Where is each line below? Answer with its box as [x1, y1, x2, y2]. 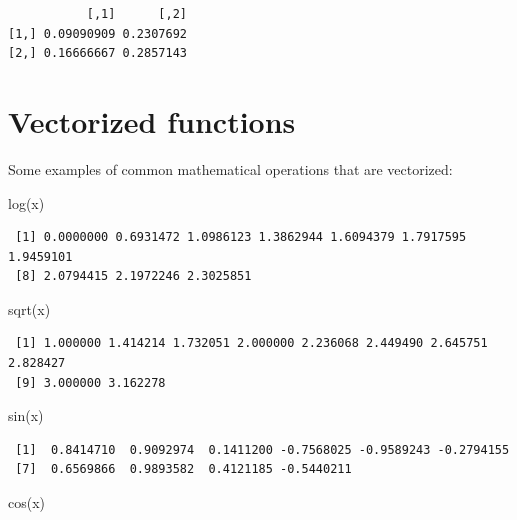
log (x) [8, 192, 45, 213]
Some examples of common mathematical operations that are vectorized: [8, 158, 453, 179]
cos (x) [8, 492, 46, 513]
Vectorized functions [8, 100, 296, 141]
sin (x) [8, 405, 44, 426]
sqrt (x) [8, 298, 51, 319]
